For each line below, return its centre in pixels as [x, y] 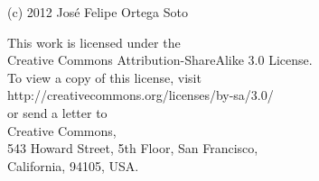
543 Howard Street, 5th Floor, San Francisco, [133, 148]
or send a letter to [57, 112]
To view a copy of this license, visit [104, 77]
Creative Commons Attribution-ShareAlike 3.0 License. [160, 60]
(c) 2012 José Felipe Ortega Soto [98, 12]
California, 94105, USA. [73, 165]
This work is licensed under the [94, 42]
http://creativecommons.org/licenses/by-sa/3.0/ [141, 95]
